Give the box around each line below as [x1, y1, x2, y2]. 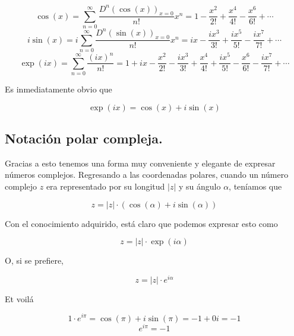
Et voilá [5, 292, 34, 305]
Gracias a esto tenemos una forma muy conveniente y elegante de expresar [5, 156, 276, 169]
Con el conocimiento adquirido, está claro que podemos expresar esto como [5, 217, 278, 229]
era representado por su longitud [46, 180, 165, 192]
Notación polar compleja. [5, 129, 163, 147]
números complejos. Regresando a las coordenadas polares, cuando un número [5, 168, 289, 181]
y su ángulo [178, 180, 221, 192]
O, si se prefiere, [5, 254, 64, 267]
